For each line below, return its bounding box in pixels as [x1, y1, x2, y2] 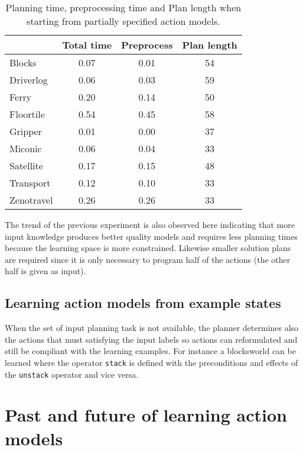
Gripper [9, 124, 42, 138]
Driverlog [9, 73, 48, 86]
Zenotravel [9, 193, 53, 207]
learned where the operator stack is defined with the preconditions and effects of [5, 356, 298, 368]
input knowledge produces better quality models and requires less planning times [5, 230, 298, 242]
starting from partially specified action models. [27, 14, 220, 28]
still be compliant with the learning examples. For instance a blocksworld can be [5, 345, 296, 357]
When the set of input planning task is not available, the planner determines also [5, 322, 299, 334]
